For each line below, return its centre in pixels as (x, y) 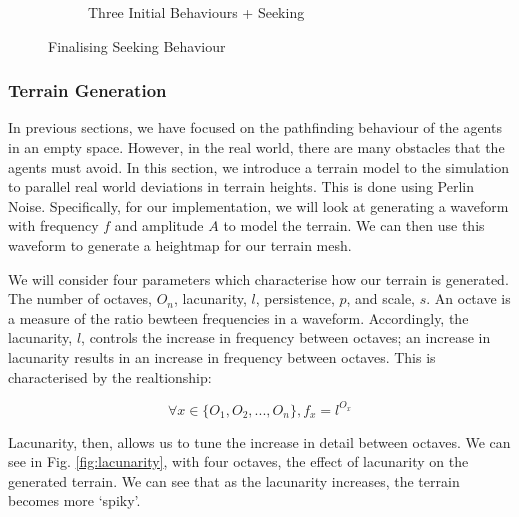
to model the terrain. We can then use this (354, 225)
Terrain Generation (87, 90)
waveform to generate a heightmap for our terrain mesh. (180, 244)
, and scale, (381, 298)
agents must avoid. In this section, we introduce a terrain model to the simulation (258, 166)
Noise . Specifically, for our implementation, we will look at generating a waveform (258, 205)
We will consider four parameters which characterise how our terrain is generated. (258, 278)
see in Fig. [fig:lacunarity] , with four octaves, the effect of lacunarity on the (238, 461)
